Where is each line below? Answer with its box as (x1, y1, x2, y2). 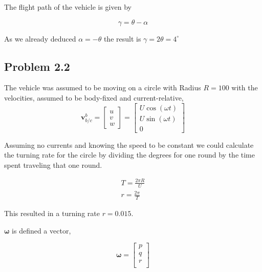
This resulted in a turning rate (4, 208, 100, 219)
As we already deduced (4, 33, 76, 44)
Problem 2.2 (4, 58, 70, 74)
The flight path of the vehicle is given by (4, 2, 132, 12)
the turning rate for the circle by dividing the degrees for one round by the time (4, 149, 255, 160)
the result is (103, 33, 141, 44)
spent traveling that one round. (4, 159, 102, 170)
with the (231, 82, 258, 93)
